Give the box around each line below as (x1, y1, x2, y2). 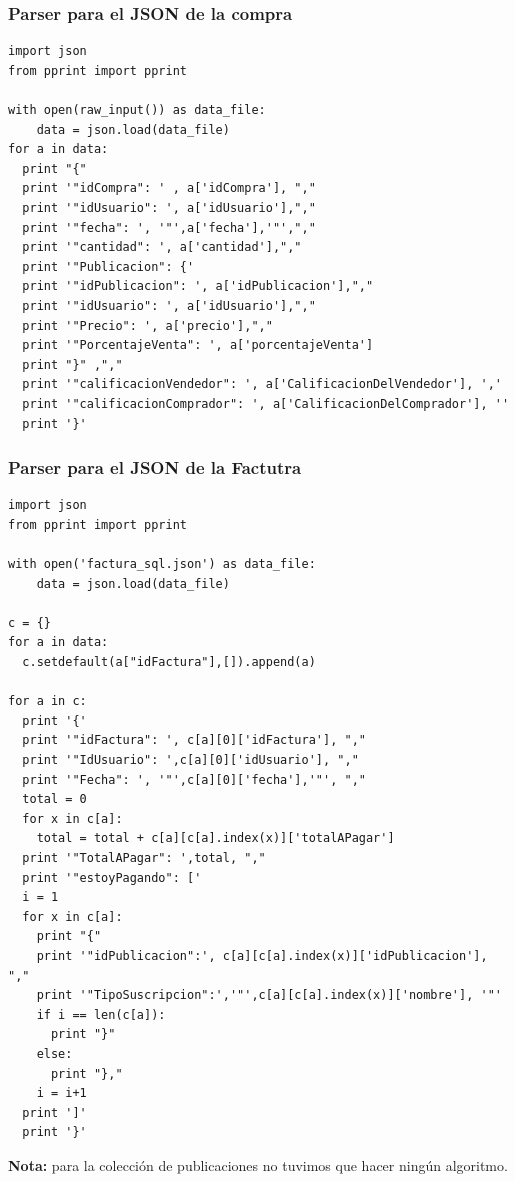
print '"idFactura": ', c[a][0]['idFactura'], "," (22, 733, 366, 748)
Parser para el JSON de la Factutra (8, 455, 302, 480)
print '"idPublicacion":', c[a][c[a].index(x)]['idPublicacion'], (36, 948, 488, 963)
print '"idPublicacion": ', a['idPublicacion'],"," (22, 279, 374, 294)
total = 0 (22, 792, 87, 807)
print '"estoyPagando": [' (22, 870, 202, 885)
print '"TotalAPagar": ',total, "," (22, 851, 266, 865)
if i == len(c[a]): (36, 1007, 166, 1022)
